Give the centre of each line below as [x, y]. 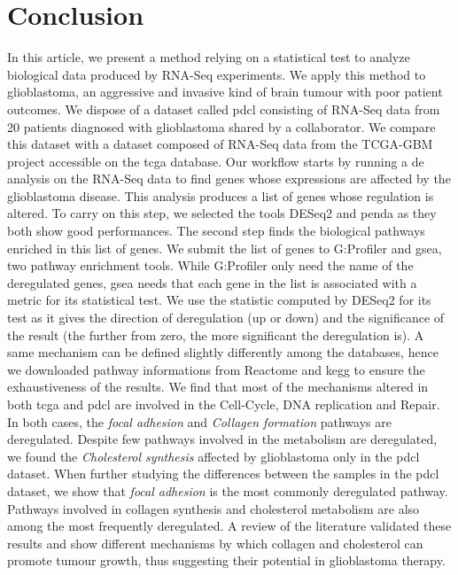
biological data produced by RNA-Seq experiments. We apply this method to [217, 74]
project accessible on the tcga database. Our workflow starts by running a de [216, 161]
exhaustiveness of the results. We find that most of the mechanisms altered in [218, 387]
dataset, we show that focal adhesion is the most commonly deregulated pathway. [228, 490]
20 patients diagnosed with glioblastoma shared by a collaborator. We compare [221, 126]
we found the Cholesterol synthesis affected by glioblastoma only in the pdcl [213, 456]
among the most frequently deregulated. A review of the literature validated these [229, 526]
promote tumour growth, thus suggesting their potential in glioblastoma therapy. [226, 560]
